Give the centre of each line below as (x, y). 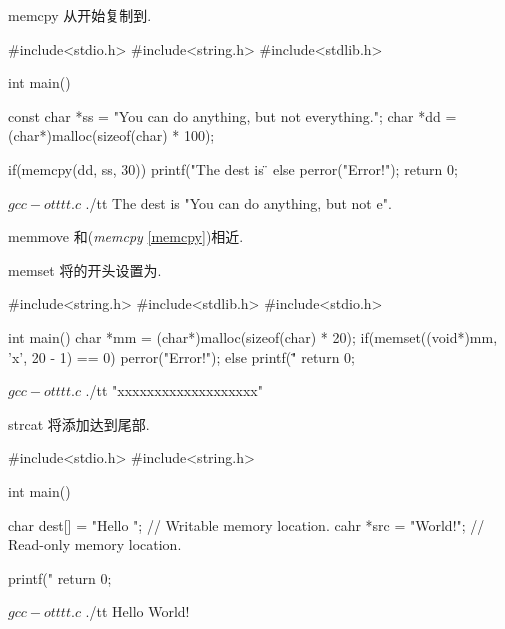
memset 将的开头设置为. (85, 269)
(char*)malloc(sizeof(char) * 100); (111, 135)
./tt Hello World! (137, 611)
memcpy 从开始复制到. (80, 15)
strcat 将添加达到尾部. (79, 423)
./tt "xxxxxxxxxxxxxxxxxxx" (174, 390)
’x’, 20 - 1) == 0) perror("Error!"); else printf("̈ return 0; (181, 356)
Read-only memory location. (95, 544)
